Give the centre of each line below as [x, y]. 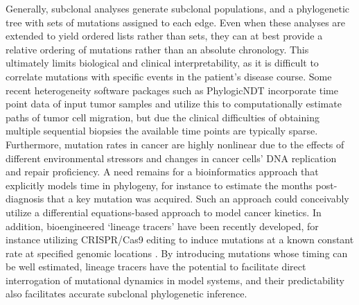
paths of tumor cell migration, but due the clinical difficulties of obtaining [163, 117]
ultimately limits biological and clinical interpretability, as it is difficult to [162, 63]
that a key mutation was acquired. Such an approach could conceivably [198, 199]
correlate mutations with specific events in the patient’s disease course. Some [169, 76]
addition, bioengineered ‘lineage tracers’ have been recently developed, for [162, 226]
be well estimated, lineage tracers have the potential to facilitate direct [156, 267]
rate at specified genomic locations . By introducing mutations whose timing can [177, 253]
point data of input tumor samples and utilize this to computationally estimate [174, 104]
